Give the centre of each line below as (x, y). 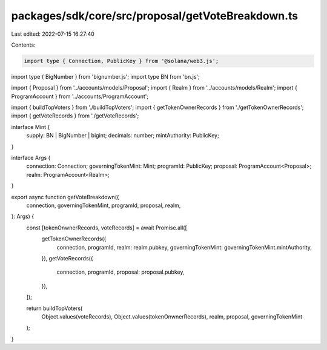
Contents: (23, 45)
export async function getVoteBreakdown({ (65, 197)
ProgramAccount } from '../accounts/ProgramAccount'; (80, 96)
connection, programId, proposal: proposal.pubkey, (121, 272)
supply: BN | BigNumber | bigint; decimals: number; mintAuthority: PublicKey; (123, 136)
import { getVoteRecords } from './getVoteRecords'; (75, 116)
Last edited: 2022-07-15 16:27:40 (53, 34)
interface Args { (31, 158)
